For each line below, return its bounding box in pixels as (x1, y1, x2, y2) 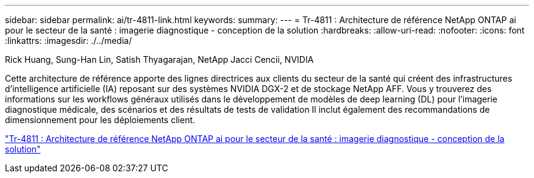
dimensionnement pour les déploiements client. (5, 115, 196, 125)
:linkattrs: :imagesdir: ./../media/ (5, 35, 132, 46)
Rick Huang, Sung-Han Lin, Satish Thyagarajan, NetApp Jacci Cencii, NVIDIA (5, 54, 314, 65)
